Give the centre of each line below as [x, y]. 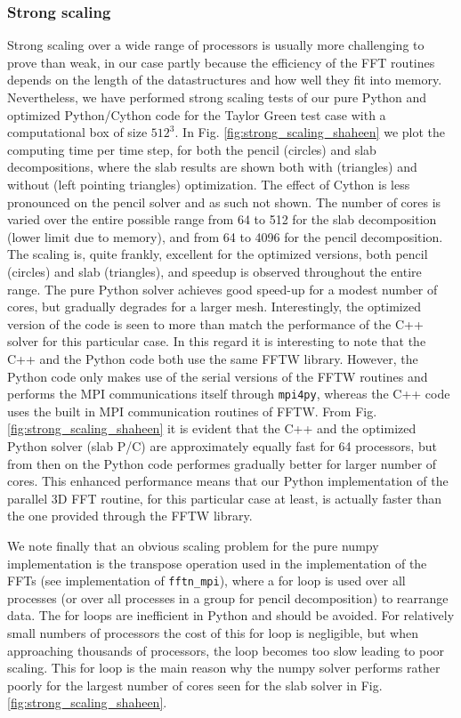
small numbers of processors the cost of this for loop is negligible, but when [213, 632]
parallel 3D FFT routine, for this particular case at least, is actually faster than [225, 498]
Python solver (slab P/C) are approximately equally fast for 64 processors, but [222, 445]
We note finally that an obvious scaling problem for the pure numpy [193, 545]
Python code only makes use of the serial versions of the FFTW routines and [218, 376]
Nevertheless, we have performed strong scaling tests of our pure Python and [217, 97]
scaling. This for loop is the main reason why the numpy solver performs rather [224, 668]
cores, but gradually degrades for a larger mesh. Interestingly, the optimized [214, 307]
